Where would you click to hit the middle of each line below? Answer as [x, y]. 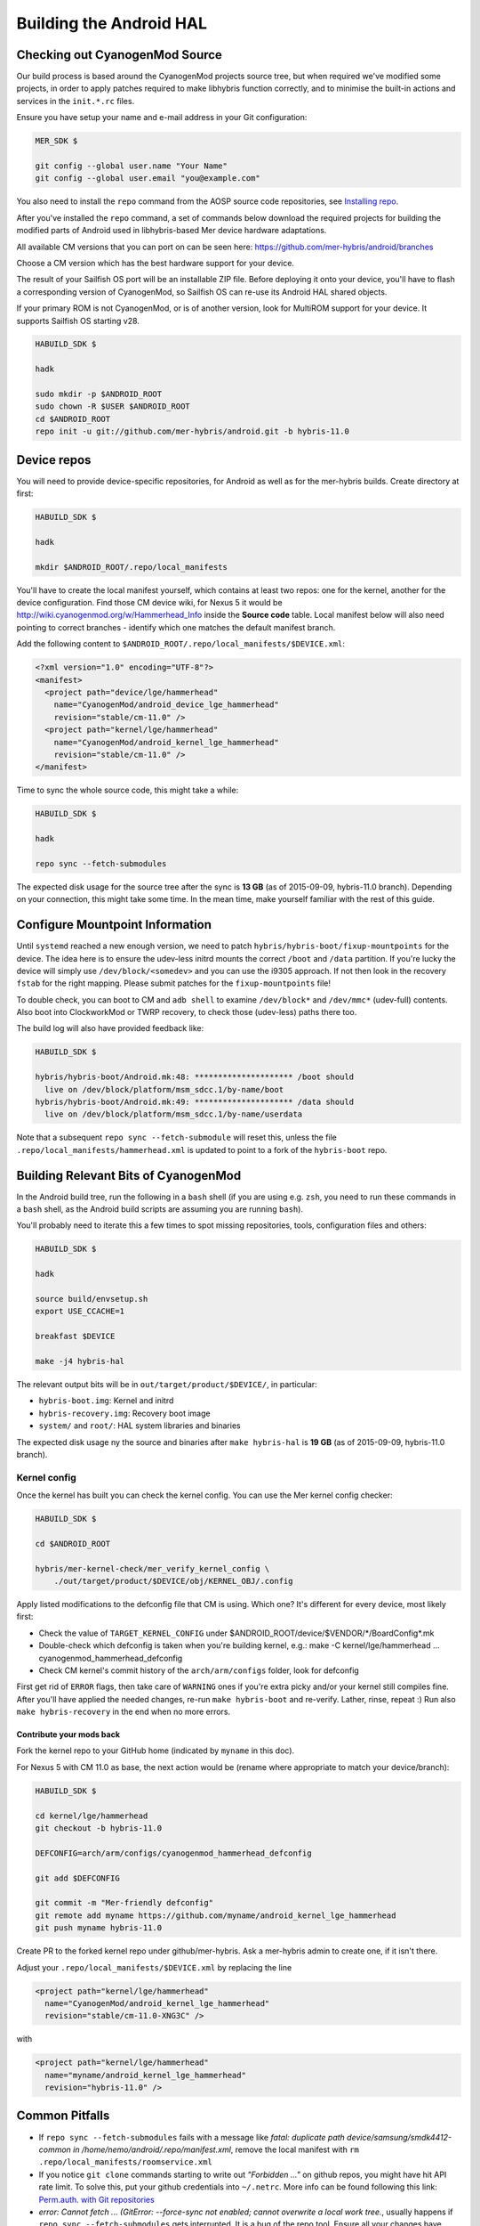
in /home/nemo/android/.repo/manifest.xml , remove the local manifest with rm [216, 2149]
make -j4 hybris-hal [80, 1361]
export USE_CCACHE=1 [80, 1312]
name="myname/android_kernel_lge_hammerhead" [145, 2075]
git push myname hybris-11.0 [99, 1928]
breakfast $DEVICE [75, 1336]
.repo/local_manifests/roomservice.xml [125, 2162]
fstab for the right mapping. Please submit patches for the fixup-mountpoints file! [173, 983]
